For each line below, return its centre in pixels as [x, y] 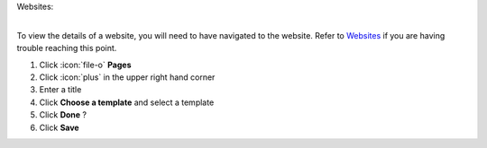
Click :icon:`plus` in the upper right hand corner [127, 77]
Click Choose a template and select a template [127, 102]
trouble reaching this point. [67, 48]
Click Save [60, 127]
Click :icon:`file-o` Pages [85, 65]
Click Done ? [63, 115]
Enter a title [60, 90]
